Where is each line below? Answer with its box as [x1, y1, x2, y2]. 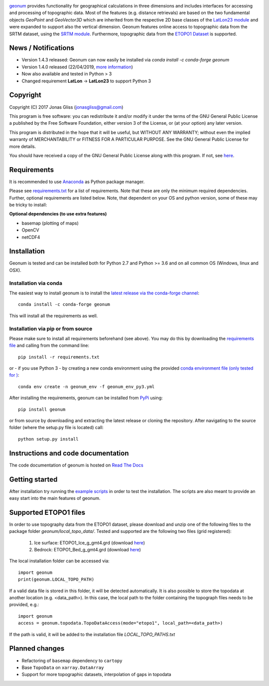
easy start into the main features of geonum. [9, 495, 101, 501]
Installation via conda [9, 279, 62, 286]
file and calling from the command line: [9, 342, 90, 349]
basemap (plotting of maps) [21, 220, 79, 226]
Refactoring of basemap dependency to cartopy [21, 658, 123, 664]
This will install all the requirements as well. [9, 312, 98, 319]
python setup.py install [18, 436, 79, 442]
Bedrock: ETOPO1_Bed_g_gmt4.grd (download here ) [34, 547, 141, 553]
